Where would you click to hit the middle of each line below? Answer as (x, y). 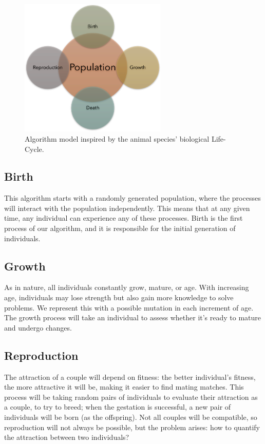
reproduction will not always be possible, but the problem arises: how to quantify (132, 427)
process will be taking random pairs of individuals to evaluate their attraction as (131, 397)
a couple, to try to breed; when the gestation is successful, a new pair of (118, 407)
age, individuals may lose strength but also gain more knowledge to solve (119, 297)
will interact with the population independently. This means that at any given (127, 208)
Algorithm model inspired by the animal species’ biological (117, 138)
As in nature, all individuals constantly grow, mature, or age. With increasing (127, 287)
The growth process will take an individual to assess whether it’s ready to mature (133, 317)
